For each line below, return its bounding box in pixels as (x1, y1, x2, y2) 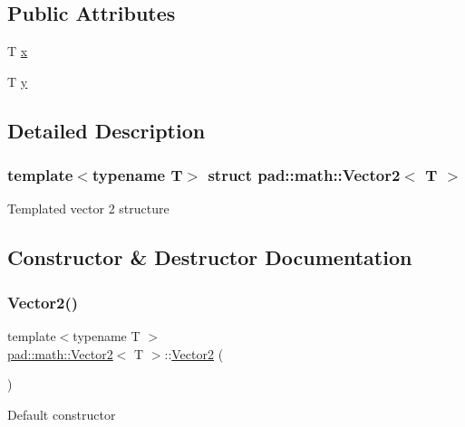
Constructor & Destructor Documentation (7, 243, 412, 271)
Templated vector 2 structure (7, 199, 170, 218)
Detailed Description (7, 116, 206, 144)
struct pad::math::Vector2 (208, 164, 401, 186)
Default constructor (7, 404, 116, 423)
